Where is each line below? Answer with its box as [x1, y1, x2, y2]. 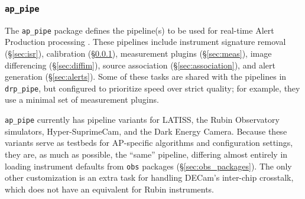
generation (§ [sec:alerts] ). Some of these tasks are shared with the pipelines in [5, 70, 287, 83]
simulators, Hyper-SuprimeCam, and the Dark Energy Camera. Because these [5, 125, 287, 137]
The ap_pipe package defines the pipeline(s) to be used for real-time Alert [5, 24, 274, 36]
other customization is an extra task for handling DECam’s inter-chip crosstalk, [5, 171, 294, 184]
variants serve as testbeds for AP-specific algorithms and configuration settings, [5, 136, 293, 149]
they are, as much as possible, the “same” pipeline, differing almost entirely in [5, 148, 288, 160]
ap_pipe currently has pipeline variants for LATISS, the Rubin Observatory [5, 113, 280, 126]
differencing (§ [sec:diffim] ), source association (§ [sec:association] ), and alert [5, 58, 275, 71]
